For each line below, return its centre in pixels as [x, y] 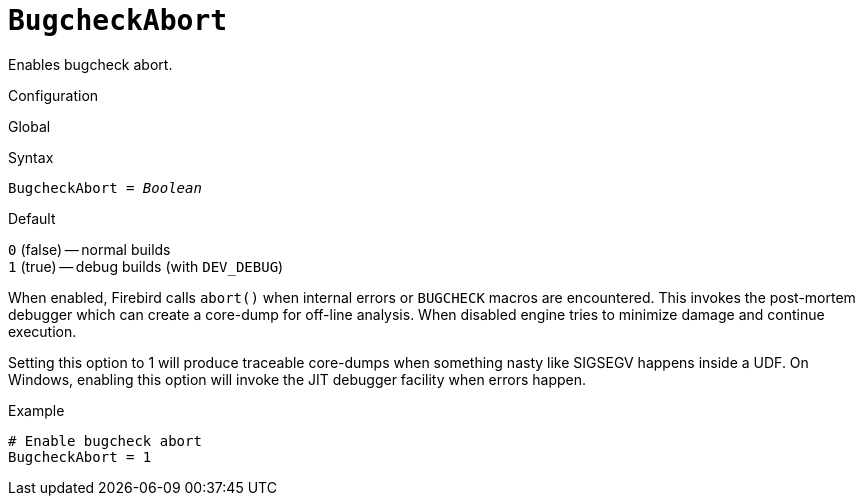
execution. [42, 331]
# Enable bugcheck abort [105, 440]
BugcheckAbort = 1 [80, 456]
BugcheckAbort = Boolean [105, 187]
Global [29, 126]
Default [32, 218]
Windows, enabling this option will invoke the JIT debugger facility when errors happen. [297, 379]
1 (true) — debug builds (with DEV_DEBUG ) [146, 266]
